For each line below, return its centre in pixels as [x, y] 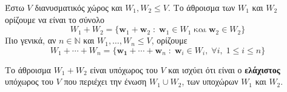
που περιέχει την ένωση [105, 81]
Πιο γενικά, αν [31, 40]
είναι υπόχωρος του [124, 69]
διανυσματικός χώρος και [79, 7]
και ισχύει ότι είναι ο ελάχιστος [224, 69]
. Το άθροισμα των [202, 7]
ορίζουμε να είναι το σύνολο [55, 19]
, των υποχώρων [210, 81]
